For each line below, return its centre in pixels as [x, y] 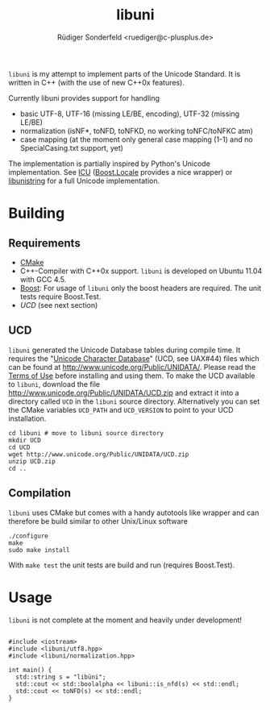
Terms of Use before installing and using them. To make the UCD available [132, 376]
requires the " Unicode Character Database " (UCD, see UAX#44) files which [134, 358]
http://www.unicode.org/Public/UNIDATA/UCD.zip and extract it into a [124, 392]
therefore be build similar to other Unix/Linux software [98, 521]
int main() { [30, 670]
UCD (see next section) [59, 305]
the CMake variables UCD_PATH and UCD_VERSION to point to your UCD [121, 409]
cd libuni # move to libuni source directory [86, 433]
